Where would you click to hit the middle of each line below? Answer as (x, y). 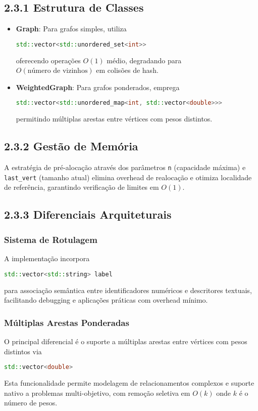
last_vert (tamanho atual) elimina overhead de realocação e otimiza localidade (128, 177)
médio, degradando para (144, 60)
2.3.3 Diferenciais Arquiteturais (88, 214)
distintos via (23, 351)
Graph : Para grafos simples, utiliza (71, 29)
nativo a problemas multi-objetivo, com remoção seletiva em (97, 393)
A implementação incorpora (47, 258)
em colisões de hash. (127, 70)
